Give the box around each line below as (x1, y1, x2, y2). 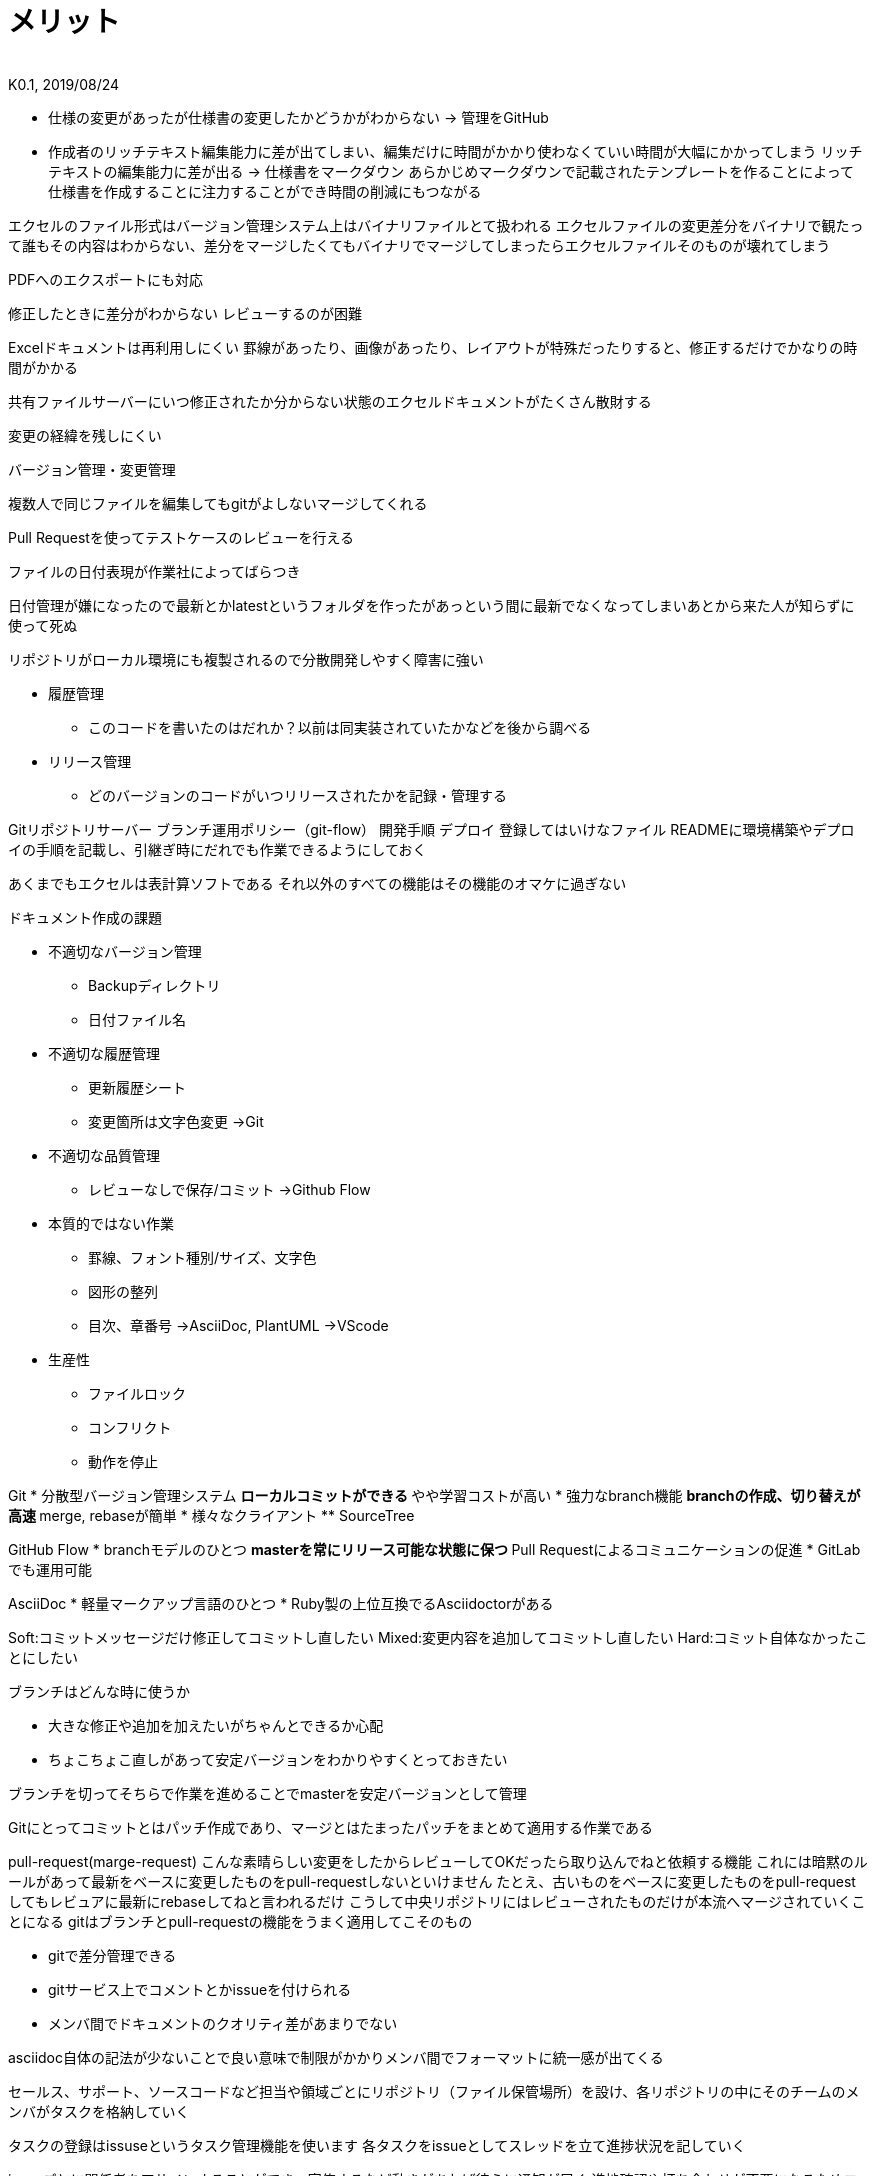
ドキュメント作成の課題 (8, 908, 162, 926)
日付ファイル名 (88, 1010, 186, 1028)
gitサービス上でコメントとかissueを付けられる (48, 1980, 352, 1998)
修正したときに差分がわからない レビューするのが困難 (8, 304, 362, 322)
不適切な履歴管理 (48, 1044, 160, 1062)
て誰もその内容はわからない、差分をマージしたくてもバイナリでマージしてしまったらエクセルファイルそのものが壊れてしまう (8, 236, 831, 254)
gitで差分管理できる (48, 1946, 177, 1964)
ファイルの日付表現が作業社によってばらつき (8, 562, 301, 580)
